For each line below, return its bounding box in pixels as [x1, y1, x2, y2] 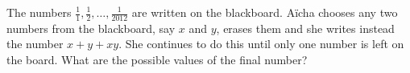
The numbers [6, 4, 72, 20]
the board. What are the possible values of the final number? [6, 51, 308, 68]
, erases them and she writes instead [216, 19, 395, 36]
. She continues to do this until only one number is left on [118, 35, 404, 52]
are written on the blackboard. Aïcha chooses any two [131, 4, 398, 20]
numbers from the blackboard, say [6, 19, 176, 36]
